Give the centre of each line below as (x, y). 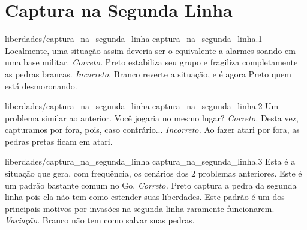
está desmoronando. (41, 86)
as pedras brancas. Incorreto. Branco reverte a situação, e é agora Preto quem (148, 74)
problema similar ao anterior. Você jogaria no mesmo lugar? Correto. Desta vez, (152, 117)
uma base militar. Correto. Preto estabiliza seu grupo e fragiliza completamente (151, 62)
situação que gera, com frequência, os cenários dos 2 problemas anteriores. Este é (153, 173)
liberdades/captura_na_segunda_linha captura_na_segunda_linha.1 (134, 39)
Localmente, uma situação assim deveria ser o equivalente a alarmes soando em (150, 50)
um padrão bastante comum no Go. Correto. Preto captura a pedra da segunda (151, 185)
